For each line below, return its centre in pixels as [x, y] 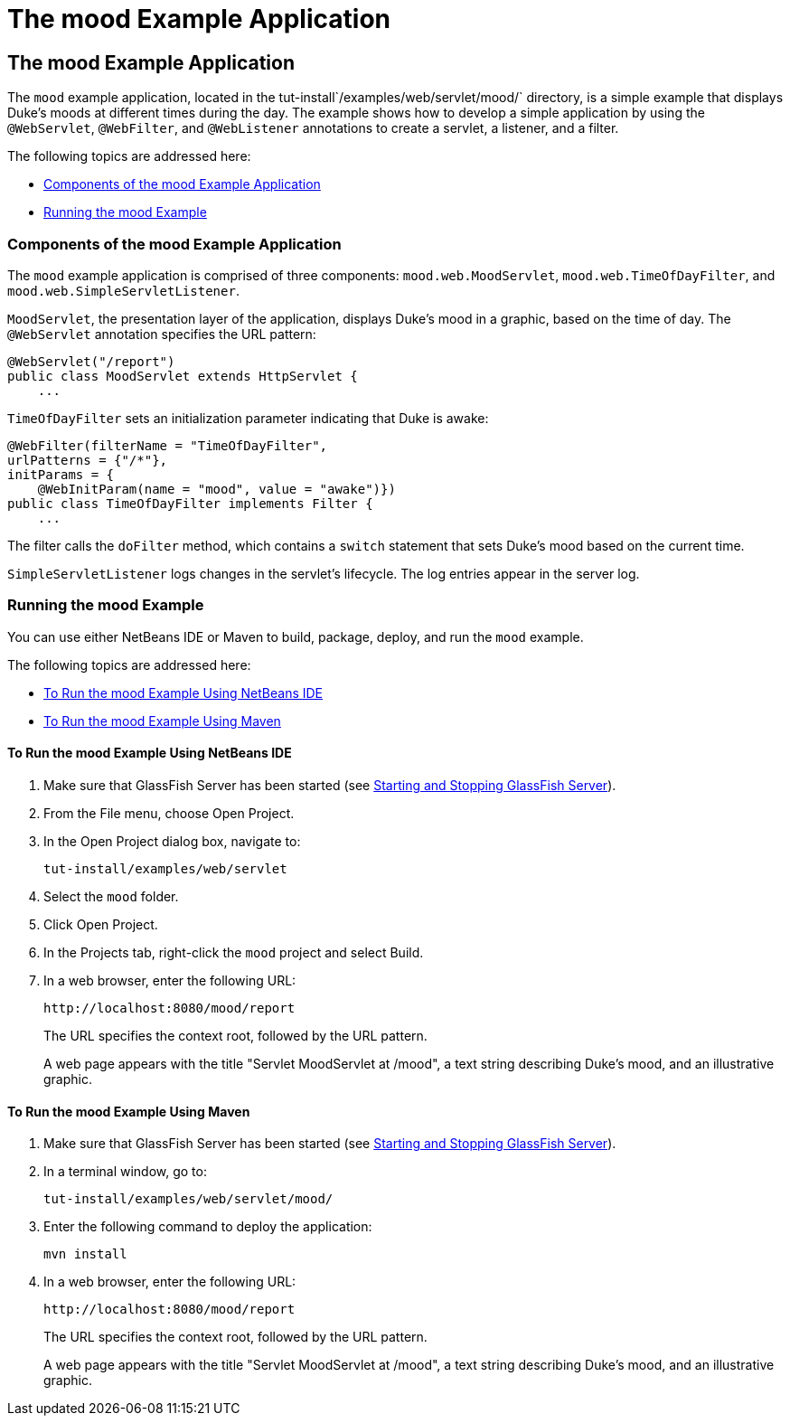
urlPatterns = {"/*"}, [88, 460]
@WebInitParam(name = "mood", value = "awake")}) [216, 489]
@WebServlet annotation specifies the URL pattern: [162, 334]
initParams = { [61, 474]
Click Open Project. [101, 924]
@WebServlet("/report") [91, 361]
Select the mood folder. [111, 896]
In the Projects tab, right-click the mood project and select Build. [234, 952]
